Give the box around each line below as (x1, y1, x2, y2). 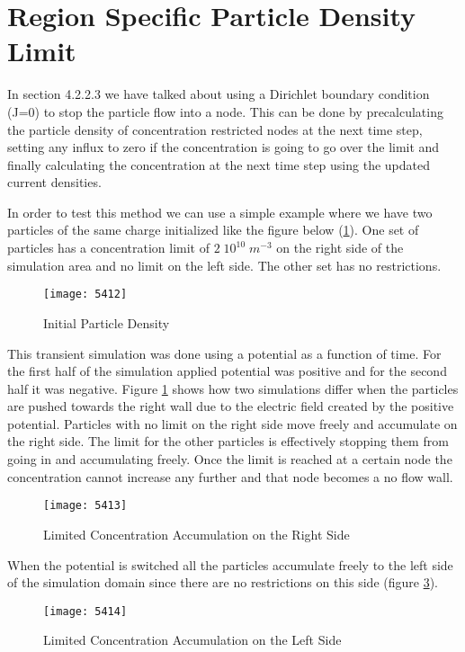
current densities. (7, 173, 102, 192)
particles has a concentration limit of (7, 238, 210, 257)
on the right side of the (276, 238, 404, 257)
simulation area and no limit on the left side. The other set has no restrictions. (7, 255, 442, 274)
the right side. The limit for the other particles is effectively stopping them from (7, 432, 449, 451)
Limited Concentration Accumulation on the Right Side (43, 524, 350, 543)
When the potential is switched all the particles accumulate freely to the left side (7, 555, 453, 574)
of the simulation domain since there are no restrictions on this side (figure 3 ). (7, 573, 438, 592)
